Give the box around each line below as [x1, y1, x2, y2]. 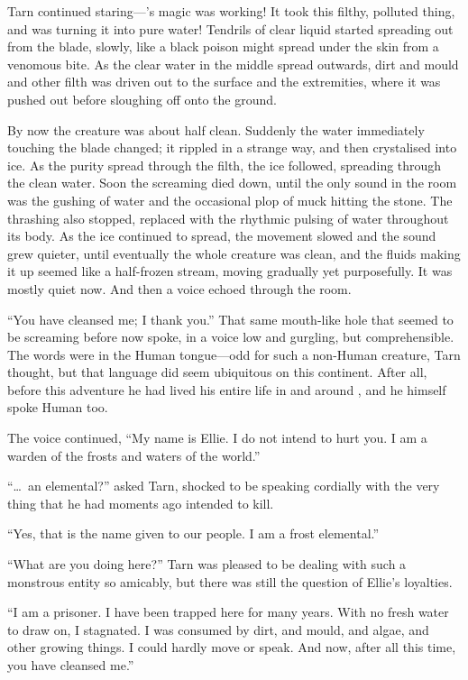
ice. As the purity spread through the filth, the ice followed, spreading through [7, 155, 442, 174]
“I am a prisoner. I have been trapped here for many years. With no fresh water [7, 602, 449, 621]
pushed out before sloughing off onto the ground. [7, 89, 277, 108]
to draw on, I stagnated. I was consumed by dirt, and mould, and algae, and [7, 620, 429, 639]
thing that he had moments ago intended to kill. [7, 493, 274, 512]
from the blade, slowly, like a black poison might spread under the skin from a [7, 37, 439, 56]
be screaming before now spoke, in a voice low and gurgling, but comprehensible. [7, 327, 454, 346]
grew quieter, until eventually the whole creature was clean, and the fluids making [7, 244, 461, 262]
